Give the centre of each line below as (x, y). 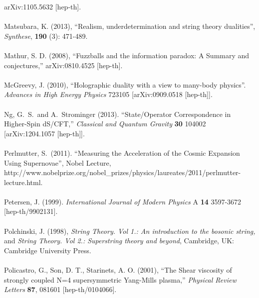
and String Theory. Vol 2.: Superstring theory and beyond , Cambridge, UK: (119, 241)
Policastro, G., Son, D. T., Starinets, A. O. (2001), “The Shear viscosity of (118, 270)
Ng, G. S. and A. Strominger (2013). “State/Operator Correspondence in (118, 114)
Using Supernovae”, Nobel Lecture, (58, 162)
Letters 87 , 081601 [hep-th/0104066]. (60, 289)
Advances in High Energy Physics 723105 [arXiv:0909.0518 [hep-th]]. (108, 94)
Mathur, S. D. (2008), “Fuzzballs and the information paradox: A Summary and (127, 55)
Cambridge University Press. (48, 250)
